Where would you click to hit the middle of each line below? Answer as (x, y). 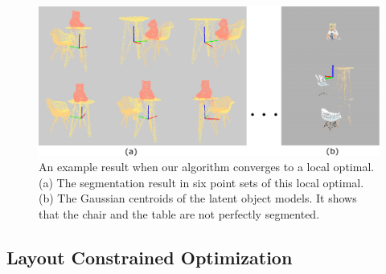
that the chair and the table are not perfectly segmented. (179, 214)
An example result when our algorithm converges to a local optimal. (207, 167)
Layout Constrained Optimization (150, 258)
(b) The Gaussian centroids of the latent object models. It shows (198, 198)
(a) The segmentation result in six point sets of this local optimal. (201, 182)
